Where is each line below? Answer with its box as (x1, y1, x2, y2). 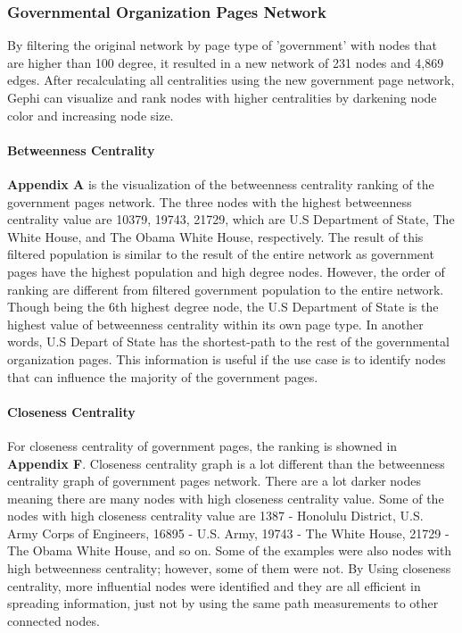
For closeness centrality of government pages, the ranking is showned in (7, 436, 398, 454)
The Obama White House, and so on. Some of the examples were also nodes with (7, 541, 452, 560)
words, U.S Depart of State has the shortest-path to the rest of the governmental (7, 332, 450, 351)
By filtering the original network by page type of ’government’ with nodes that (7, 36, 437, 54)
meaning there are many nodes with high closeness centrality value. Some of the (7, 488, 444, 507)
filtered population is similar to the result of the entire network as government (7, 245, 434, 263)
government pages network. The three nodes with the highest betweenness (7, 192, 412, 211)
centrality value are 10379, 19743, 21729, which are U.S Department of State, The (7, 210, 455, 229)
